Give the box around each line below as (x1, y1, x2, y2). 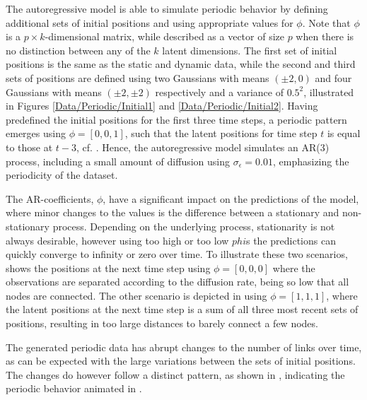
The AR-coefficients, (6, 191, 94, 206)
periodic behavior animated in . (6, 381, 142, 396)
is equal (327, 126, 361, 141)
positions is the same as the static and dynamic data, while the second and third (6, 57, 356, 71)
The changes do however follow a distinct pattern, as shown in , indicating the (6, 367, 345, 382)
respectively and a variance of (155, 84, 284, 99)
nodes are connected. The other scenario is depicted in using (6, 288, 267, 302)
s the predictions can (245, 233, 336, 247)
